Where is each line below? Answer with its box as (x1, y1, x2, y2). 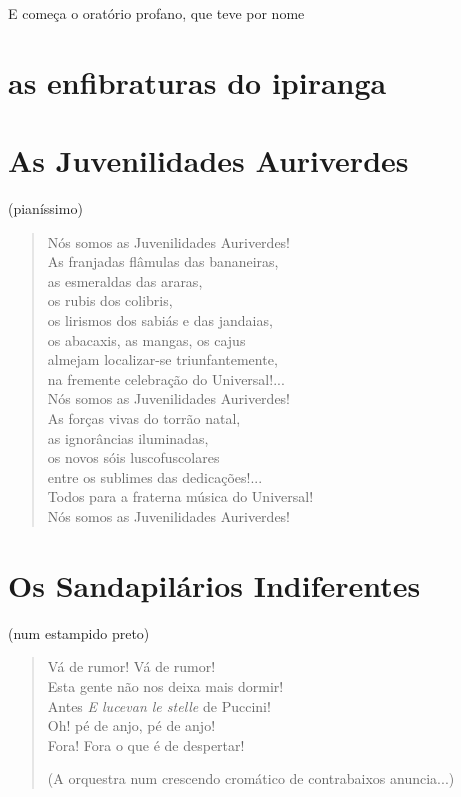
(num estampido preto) (8, 622, 150, 643)
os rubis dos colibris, (47, 290, 173, 311)
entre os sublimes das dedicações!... (47, 466, 263, 487)
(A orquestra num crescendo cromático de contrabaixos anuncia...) (47, 768, 455, 789)
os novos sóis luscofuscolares (47, 447, 220, 468)
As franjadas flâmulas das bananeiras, (47, 251, 279, 272)
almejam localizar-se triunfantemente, (47, 349, 278, 370)
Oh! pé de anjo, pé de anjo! (47, 715, 216, 736)
